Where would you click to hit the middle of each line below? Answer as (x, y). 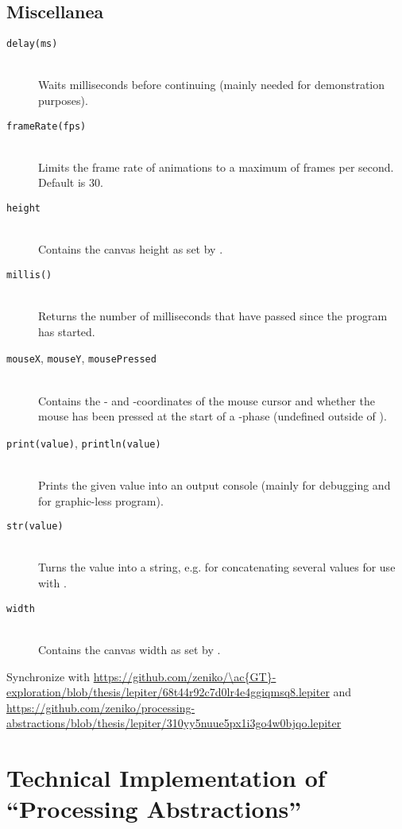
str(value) (35, 527)
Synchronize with (48, 676)
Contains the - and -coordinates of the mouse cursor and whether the (207, 400)
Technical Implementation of (166, 778)
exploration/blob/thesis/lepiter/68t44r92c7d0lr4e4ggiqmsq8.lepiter (168, 692)
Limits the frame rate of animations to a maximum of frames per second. (216, 167)
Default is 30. (71, 182)
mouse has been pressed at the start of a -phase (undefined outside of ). (213, 416)
